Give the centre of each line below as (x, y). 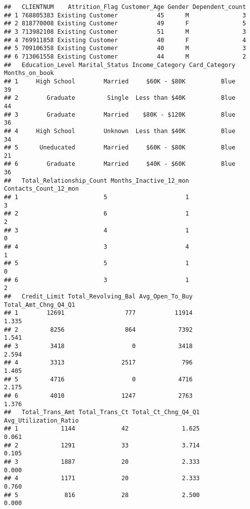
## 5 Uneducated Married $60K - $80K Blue (120, 148)
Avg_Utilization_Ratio (42, 420)
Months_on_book (29, 73)
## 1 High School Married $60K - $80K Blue (120, 81)
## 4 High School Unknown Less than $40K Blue (120, 131)
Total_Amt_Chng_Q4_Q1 (40, 305)
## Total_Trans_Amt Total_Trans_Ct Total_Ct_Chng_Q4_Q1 (102, 412)
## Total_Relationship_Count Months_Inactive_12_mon (97, 181)
